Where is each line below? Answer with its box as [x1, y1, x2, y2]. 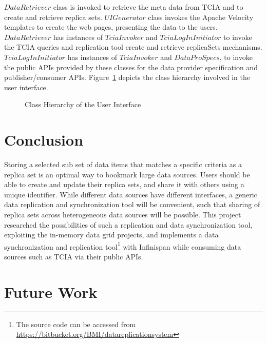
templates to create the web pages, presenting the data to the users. [4, 22, 218, 32]
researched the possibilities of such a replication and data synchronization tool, [4, 219, 253, 230]
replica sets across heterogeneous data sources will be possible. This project [4, 209, 241, 220]
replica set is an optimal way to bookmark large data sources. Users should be [4, 169, 250, 179]
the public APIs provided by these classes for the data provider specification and [4, 62, 258, 72]
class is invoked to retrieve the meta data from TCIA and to [53, 2, 243, 12]
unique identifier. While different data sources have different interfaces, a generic [4, 189, 257, 199]
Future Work [4, 281, 98, 302]
